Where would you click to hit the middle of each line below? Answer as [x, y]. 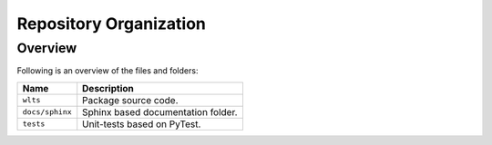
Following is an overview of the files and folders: [108, 71]
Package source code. [130, 100]
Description [108, 88]
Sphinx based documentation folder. [160, 111]
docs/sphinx [47, 112]
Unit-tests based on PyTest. [142, 124]
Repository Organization [112, 24]
